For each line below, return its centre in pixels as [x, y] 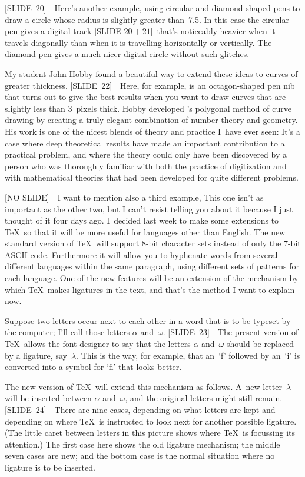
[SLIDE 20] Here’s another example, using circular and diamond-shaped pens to [152, 8]
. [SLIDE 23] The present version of [231, 332]
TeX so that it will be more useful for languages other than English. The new [145, 231]
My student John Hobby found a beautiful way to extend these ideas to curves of [151, 73]
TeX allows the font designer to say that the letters [98, 344]
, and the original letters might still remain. [204, 398]
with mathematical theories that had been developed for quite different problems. [152, 177]
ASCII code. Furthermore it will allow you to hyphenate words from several [141, 254]
